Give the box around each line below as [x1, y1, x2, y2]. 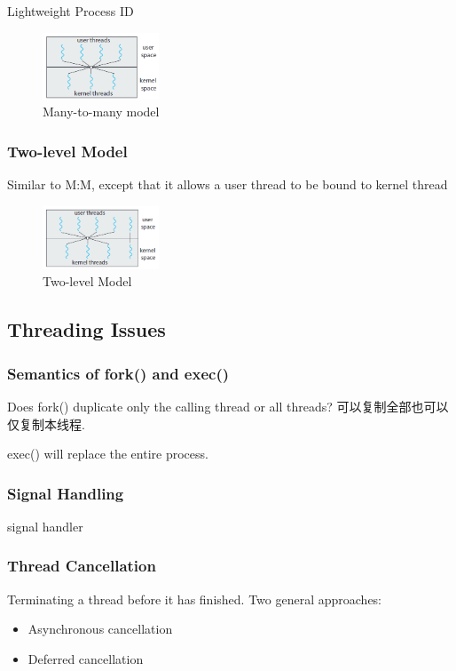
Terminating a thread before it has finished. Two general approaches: [7, 589, 382, 608]
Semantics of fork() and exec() [7, 362, 230, 384]
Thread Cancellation [7, 555, 156, 577]
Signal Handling [7, 482, 124, 504]
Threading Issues [7, 316, 166, 343]
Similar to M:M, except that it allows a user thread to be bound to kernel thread [7, 175, 448, 194]
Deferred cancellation [28, 649, 144, 667]
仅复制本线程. [7, 414, 85, 433]
